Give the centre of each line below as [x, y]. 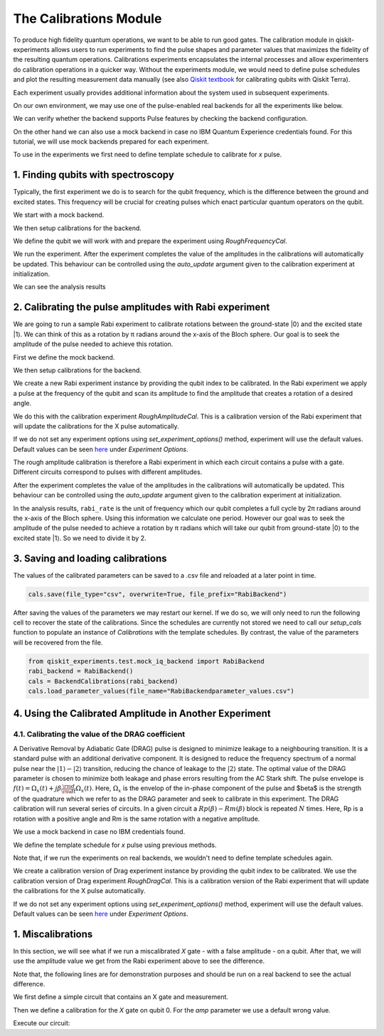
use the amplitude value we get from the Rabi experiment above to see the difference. [139, 961]
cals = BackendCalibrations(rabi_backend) [103, 681]
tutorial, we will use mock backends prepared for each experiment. [111, 141]
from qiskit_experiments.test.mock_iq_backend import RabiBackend [146, 661]
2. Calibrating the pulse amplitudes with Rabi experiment [142, 307]
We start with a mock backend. [59, 215]
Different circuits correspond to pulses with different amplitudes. [108, 472]
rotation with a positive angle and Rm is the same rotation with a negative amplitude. [137, 819]
